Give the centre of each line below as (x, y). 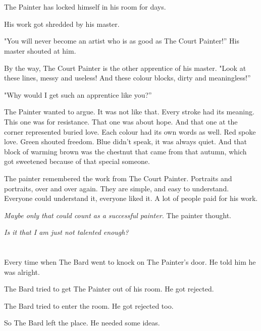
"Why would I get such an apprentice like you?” (78, 94)
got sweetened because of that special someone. (77, 161)
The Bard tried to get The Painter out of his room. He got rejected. (109, 289)
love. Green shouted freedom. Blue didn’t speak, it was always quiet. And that (125, 141)
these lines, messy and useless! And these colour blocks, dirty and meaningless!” (127, 78)
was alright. (22, 272)
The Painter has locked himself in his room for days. (85, 7)
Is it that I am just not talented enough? (66, 232)
